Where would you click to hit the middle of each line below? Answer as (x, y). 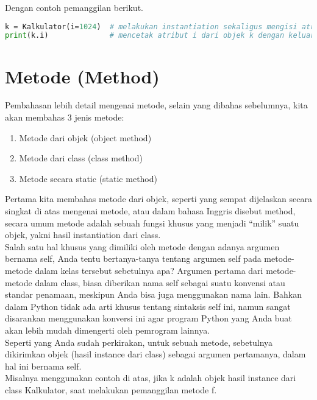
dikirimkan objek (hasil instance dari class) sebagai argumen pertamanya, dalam (155, 354)
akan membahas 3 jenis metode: (65, 117)
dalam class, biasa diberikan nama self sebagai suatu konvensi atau (160, 282)
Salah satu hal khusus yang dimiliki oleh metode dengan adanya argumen (142, 246)
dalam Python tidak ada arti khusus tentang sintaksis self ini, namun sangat (148, 306)
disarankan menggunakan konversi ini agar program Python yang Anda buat (148, 318)
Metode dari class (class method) (81, 158)
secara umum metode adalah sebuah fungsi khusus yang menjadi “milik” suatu (152, 223)
